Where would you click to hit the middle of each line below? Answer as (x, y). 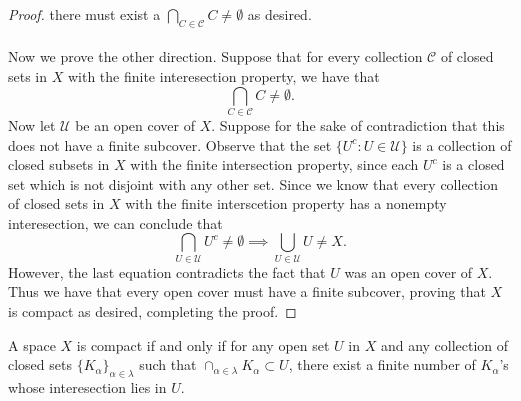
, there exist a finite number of (382, 364)
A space (32, 344)
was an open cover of (408, 271)
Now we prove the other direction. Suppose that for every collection (215, 56)
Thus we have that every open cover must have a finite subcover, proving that (247, 291)
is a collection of (462, 144)
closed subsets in (59, 164)
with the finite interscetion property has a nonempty (286, 203)
